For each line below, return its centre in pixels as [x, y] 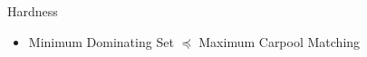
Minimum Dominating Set [101, 41]
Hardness [33, 11]
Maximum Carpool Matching [280, 41]
